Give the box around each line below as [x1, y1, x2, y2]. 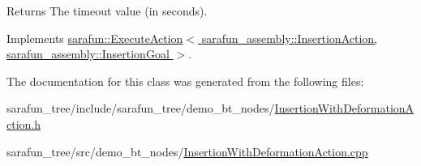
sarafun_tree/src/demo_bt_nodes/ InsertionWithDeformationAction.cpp [6, 143, 368, 160]
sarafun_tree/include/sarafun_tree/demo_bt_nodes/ [6, 100, 275, 117]
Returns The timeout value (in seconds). [6, 2, 208, 19]
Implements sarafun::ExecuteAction [6, 29, 183, 46]
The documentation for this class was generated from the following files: [6, 72, 364, 89]
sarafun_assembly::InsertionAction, [201, 29, 377, 46]
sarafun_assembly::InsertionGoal [6, 45, 170, 62]
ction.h [6, 115, 41, 132]
